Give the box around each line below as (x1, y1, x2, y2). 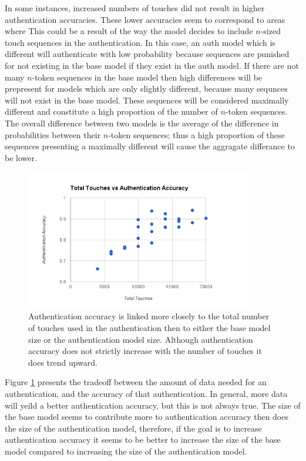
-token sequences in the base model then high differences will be (32, 71, 263, 83)
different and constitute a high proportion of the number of (5, 105, 218, 118)
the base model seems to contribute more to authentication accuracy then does (5, 410, 288, 423)
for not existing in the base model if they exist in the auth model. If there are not (5, 59, 299, 71)
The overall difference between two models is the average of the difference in (5, 116, 279, 129)
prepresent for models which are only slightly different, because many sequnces (5, 82, 288, 95)
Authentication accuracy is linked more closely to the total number (28, 310, 270, 322)
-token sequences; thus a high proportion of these (108, 128, 285, 141)
